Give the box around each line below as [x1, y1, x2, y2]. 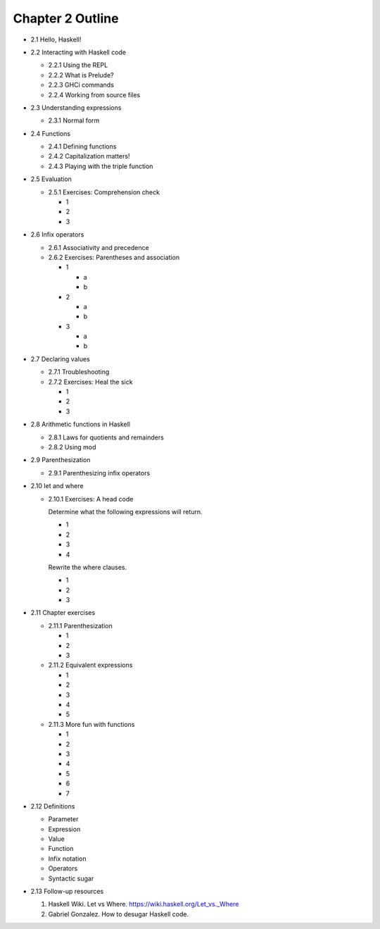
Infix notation [48, 854, 87, 863]
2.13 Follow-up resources [30, 887, 104, 896]
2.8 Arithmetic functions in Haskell [30, 420, 130, 429]
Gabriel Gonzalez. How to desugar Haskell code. [48, 909, 189, 918]
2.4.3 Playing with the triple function [48, 162, 153, 170]
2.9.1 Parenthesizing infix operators [48, 468, 151, 477]
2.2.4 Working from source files [48, 90, 141, 99]
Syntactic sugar [48, 874, 94, 883]
